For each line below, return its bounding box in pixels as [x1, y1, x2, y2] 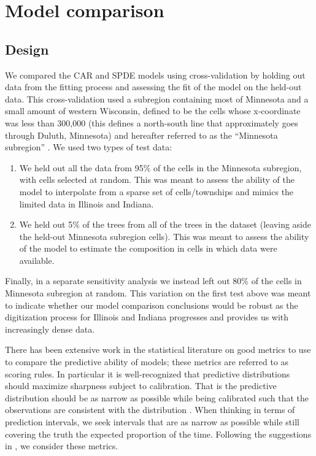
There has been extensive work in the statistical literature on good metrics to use [5, 343, 311, 356]
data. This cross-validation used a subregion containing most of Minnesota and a [5, 92, 309, 105]
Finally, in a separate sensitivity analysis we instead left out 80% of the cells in [5, 274, 302, 287]
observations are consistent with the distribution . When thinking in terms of [5, 403, 295, 416]
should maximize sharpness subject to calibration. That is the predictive [5, 379, 277, 392]
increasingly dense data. [5, 322, 95, 335]
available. [19, 253, 55, 266]
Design [5, 39, 49, 58]
